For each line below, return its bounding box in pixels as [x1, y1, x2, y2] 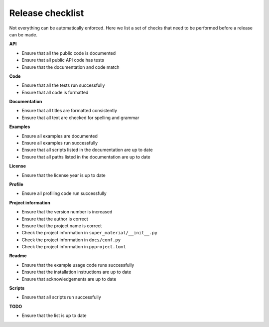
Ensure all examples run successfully [21, 140, 98, 146]
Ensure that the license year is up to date [21, 172, 106, 178]
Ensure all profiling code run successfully [21, 190, 107, 196]
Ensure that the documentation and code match [21, 64, 120, 70]
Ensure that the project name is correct [21, 222, 102, 229]
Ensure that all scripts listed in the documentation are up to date [21, 147, 153, 153]
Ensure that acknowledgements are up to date [21, 276, 117, 282]
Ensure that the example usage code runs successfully [21, 262, 134, 268]
